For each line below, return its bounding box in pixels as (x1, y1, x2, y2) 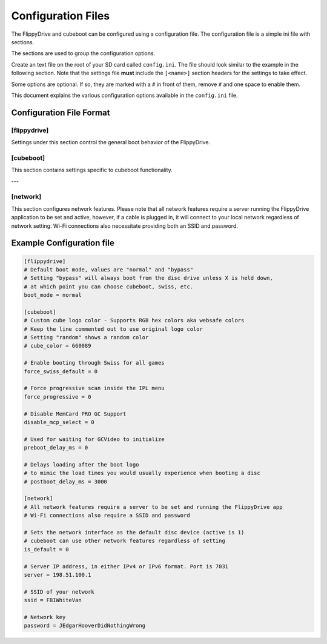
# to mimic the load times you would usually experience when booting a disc (24, 470, 260, 477)
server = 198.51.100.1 (24, 571, 91, 578)
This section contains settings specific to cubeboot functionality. (11, 167, 173, 174)
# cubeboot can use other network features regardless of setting (24, 537, 225, 545)
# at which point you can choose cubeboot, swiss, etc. (24, 283, 194, 290)
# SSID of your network (24, 588, 95, 595)
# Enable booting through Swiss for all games (24, 359, 165, 367)
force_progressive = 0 (24, 393, 91, 400)
